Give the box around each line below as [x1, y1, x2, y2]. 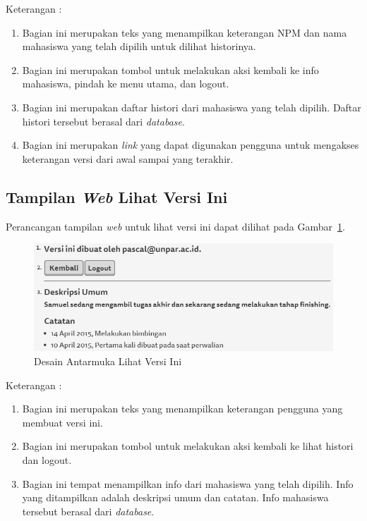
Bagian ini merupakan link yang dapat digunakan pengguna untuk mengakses [22, 137, 359, 152]
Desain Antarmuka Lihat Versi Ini [34, 354, 182, 368]
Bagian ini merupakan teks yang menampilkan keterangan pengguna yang [22, 401, 343, 416]
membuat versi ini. [22, 415, 103, 429]
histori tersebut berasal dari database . [22, 114, 185, 128]
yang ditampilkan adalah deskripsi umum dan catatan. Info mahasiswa [22, 490, 329, 505]
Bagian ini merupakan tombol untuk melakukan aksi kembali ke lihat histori [22, 439, 354, 453]
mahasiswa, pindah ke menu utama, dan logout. [22, 76, 229, 91]
